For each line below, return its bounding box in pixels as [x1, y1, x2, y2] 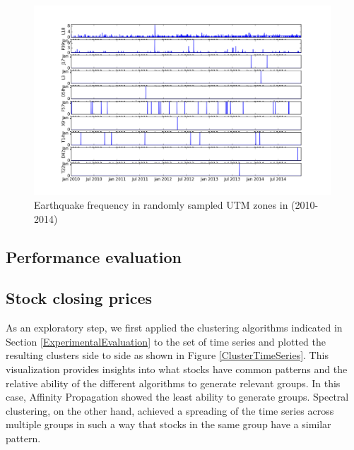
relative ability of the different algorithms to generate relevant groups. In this [6, 375, 341, 390]
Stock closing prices [6, 287, 153, 309]
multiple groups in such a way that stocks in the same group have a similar [6, 417, 331, 432]
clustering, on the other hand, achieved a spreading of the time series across [6, 403, 334, 418]
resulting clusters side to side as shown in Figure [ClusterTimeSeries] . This [6, 348, 329, 363]
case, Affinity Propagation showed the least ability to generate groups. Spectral [6, 389, 349, 404]
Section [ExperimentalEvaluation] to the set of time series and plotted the [6, 334, 326, 348]
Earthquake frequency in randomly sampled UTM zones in [34, 197, 288, 212]
